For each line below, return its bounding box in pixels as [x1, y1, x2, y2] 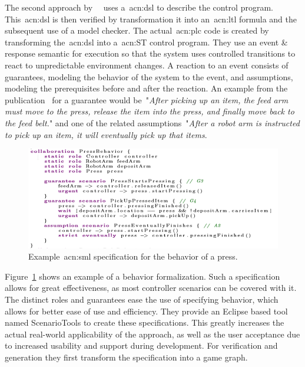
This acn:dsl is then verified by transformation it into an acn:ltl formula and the [5, 12, 297, 25]
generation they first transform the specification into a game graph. [5, 350, 248, 363]
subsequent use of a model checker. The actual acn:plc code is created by [5, 24, 269, 37]
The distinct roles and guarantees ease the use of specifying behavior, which [5, 293, 279, 305]
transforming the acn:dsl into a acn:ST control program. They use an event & [5, 35, 288, 48]
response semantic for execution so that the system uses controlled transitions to [5, 47, 296, 60]
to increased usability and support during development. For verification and [5, 339, 278, 352]
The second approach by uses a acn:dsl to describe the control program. [5, 1, 273, 13]
